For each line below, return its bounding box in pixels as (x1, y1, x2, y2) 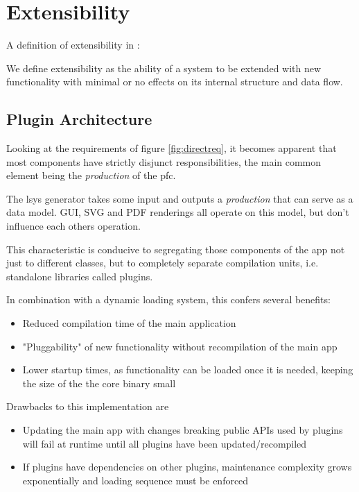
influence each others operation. (6, 219, 141, 233)
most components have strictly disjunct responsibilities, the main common (6, 154, 322, 169)
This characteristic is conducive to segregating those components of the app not (6, 241, 345, 256)
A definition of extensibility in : (6, 37, 140, 52)
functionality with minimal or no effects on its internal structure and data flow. (6, 74, 343, 89)
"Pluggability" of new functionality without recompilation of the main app (22, 339, 338, 353)
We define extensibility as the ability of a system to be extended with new (6, 60, 322, 75)
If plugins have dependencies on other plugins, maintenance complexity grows (22, 459, 352, 474)
